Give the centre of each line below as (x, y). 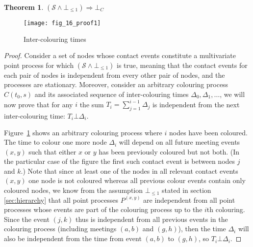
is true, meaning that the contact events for (182, 65)
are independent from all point (189, 200)
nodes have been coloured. (208, 132)
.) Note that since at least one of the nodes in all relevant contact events (129, 170)
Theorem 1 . (24, 7)
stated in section (187, 190)
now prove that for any (38, 104)
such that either (52, 151)
